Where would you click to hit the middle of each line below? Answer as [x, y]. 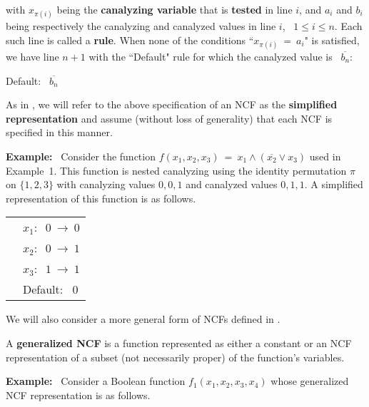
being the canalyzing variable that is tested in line [175, 9]
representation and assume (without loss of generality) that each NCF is [169, 118]
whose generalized [310, 381]
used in [325, 156]
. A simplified [334, 184]
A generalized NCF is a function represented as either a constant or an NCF [179, 342]
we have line [32, 56]
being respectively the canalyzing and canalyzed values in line [141, 26]
